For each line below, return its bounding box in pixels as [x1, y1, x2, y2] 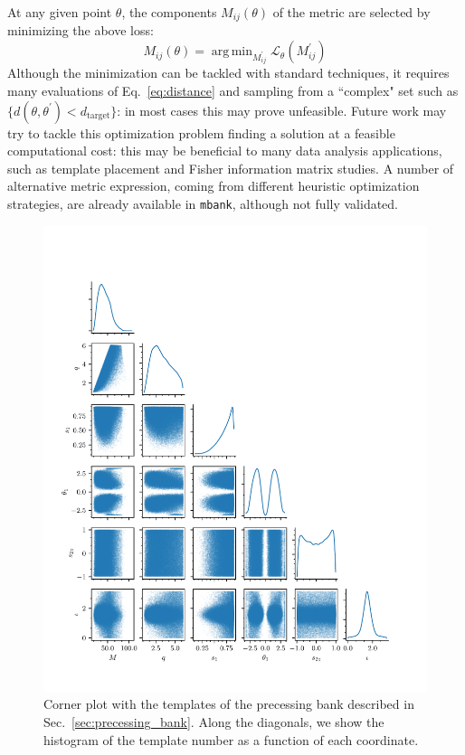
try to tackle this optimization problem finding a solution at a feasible [7, 123, 395, 142]
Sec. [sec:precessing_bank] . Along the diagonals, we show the [43, 712, 384, 731]
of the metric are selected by [272, 3, 431, 21]
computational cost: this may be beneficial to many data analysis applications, [7, 141, 442, 160]
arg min [211, 45, 253, 59]
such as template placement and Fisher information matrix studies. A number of [7, 158, 454, 177]
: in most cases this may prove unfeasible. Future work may [117, 100, 447, 119]
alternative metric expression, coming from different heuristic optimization [7, 176, 420, 195]
